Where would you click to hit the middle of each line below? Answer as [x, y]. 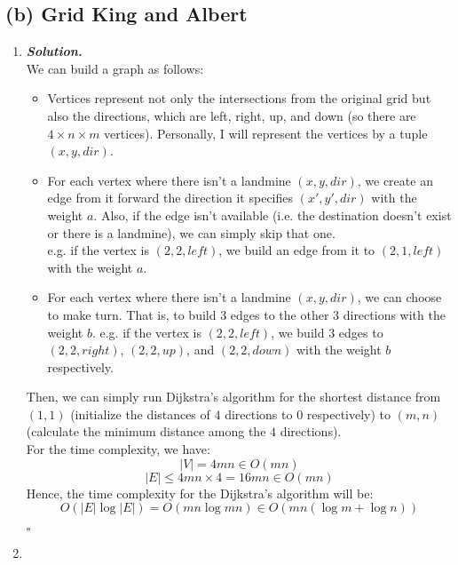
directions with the [394, 314]
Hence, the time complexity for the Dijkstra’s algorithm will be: [200, 493]
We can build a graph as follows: [115, 68]
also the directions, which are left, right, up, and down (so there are [232, 115]
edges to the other [280, 314]
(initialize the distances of [140, 414]
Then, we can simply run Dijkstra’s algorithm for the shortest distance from [233, 397]
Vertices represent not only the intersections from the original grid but [239, 98]
